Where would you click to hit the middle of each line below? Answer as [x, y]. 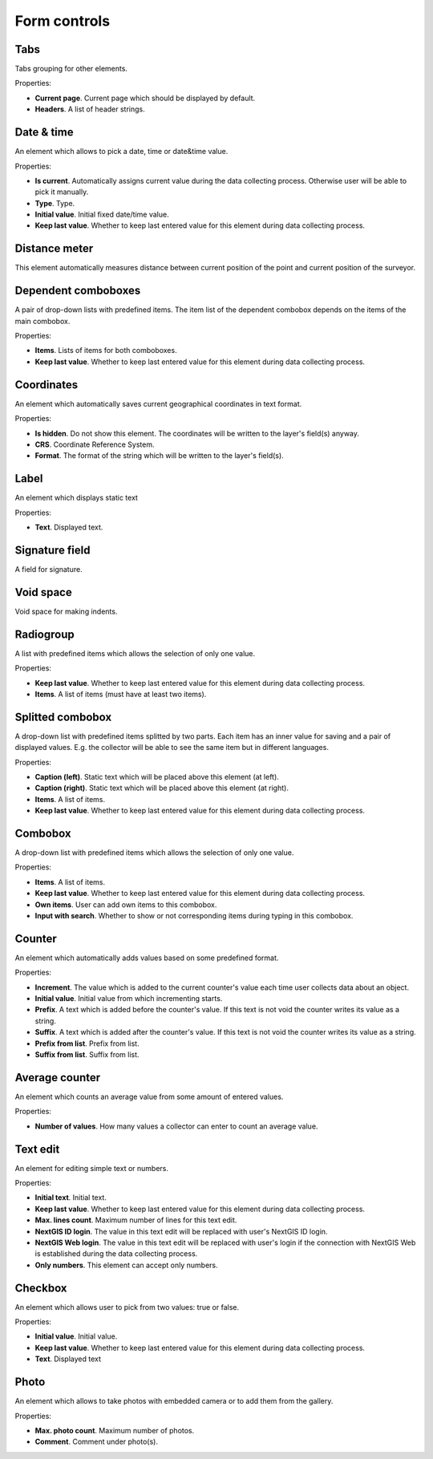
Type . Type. [55, 203]
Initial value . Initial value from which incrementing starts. [129, 999]
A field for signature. [49, 569]
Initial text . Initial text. [71, 1198]
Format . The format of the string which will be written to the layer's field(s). [159, 456]
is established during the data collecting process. [116, 1254]
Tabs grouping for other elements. [71, 69]
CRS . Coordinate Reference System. [95, 444]
